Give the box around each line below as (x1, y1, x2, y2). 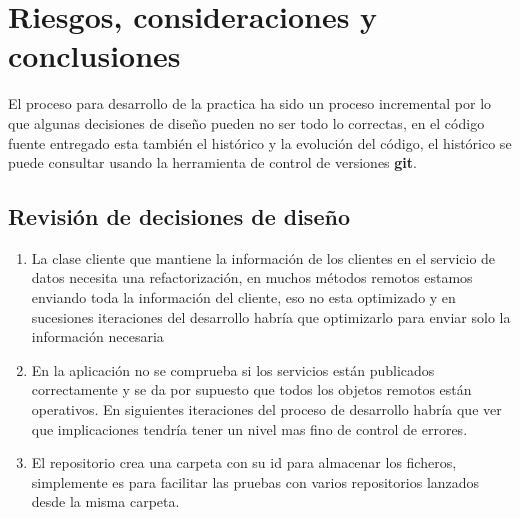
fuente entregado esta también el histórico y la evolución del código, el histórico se (8, 132, 512, 153)
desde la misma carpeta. (31, 491, 180, 512)
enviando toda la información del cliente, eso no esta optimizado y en (31, 287, 456, 308)
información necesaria (31, 326, 164, 347)
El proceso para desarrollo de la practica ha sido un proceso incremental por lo (8, 93, 492, 114)
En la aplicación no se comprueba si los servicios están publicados (31, 359, 435, 380)
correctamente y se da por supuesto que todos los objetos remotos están (31, 379, 472, 400)
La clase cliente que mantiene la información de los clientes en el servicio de (31, 247, 496, 268)
